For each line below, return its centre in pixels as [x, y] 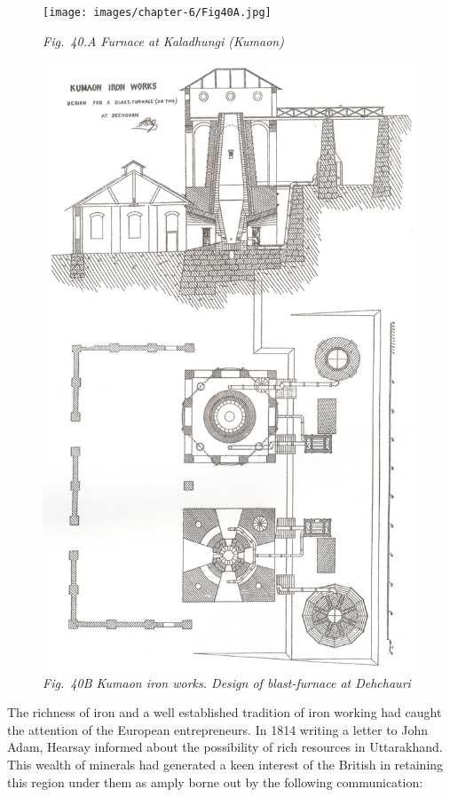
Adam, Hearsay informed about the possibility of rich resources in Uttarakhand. [225, 747]
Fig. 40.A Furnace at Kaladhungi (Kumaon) [163, 40]
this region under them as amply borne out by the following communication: [215, 781]
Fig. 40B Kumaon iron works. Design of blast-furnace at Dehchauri [227, 682]
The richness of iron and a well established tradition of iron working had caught [225, 712]
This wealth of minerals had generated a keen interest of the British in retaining [225, 765]
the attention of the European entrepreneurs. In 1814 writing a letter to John [218, 729]
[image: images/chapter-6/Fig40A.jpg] [157, 12]
